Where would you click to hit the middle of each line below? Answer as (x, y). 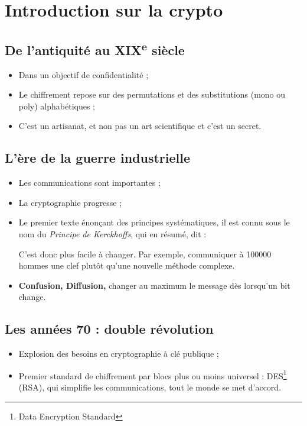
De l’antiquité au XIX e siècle (95, 48)
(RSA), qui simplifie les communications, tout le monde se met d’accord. (150, 387)
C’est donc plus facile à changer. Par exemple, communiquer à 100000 (145, 254)
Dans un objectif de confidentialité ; (84, 74)
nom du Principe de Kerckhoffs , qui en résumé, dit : (112, 233)
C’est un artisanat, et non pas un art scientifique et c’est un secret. (140, 126)
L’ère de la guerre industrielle (98, 158)
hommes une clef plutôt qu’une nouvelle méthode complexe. (127, 265)
